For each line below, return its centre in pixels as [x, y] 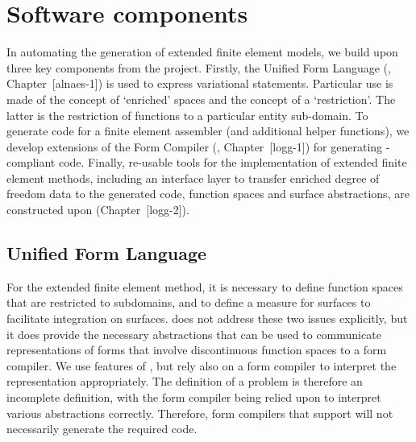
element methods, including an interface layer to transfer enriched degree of [193, 178]
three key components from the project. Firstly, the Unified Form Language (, [199, 67]
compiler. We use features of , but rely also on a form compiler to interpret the [202, 365]
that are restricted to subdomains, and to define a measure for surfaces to [189, 302]
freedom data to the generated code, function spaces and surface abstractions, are [208, 194]
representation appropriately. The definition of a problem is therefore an [185, 381]
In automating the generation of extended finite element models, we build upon [202, 52]
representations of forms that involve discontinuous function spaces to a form [197, 350]
